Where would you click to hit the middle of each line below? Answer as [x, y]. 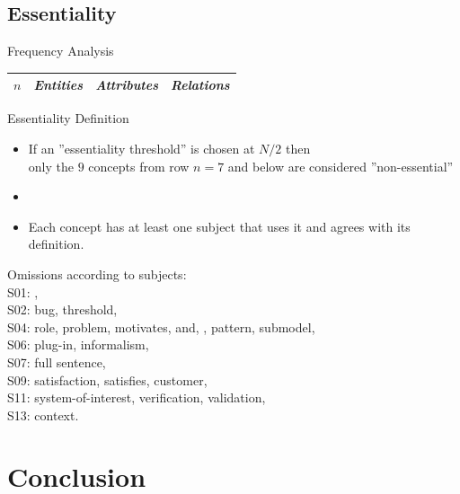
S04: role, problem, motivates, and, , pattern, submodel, [161, 326]
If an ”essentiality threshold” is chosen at [142, 148]
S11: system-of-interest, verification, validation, [137, 397]
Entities [58, 85]
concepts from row [139, 166]
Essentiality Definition [68, 118]
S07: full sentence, [57, 362]
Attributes [127, 85]
